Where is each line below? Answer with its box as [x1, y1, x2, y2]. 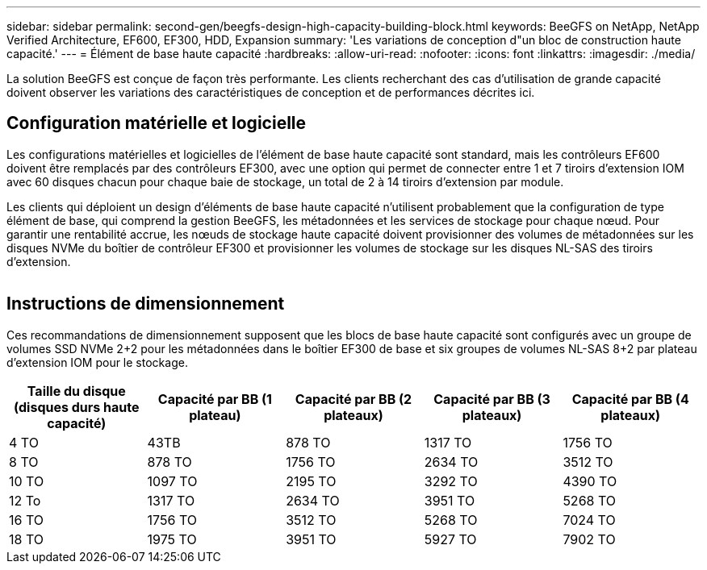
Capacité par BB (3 [433, 390, 550, 407]
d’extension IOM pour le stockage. [6, 355, 188, 369]
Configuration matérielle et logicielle [6, 113, 307, 134]
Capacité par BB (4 [571, 390, 689, 407]
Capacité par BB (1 [157, 390, 272, 407]
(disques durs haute [14, 398, 140, 415]
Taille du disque [27, 382, 126, 399]
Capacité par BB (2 [295, 390, 412, 407]
